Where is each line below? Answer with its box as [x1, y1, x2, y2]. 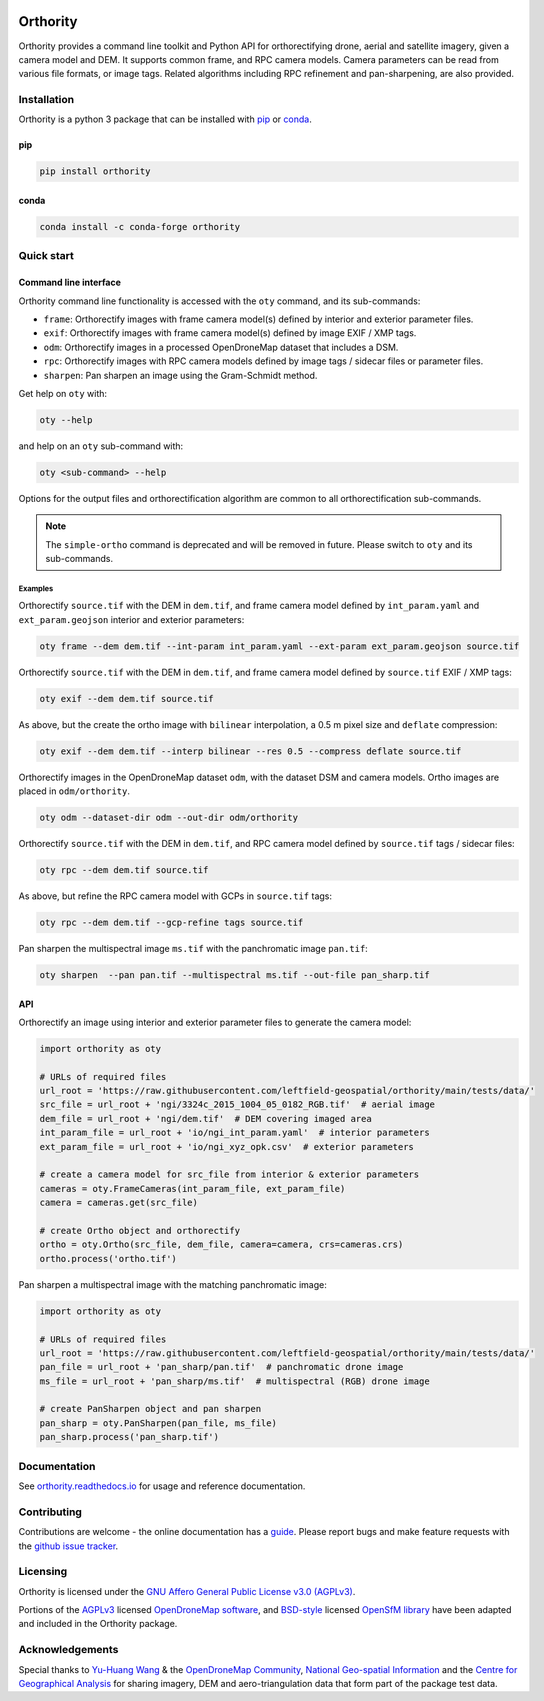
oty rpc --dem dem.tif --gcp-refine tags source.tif [39, 916, 304, 928]
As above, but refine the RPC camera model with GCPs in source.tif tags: [18, 890, 333, 902]
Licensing [18, 1565, 68, 1579]
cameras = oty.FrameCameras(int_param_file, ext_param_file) [39, 1183, 346, 1194]
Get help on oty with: [18, 387, 108, 399]
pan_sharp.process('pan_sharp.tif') [39, 1431, 220, 1443]
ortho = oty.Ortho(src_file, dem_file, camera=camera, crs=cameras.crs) [39, 1239, 404, 1250]
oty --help [39, 414, 93, 425]
